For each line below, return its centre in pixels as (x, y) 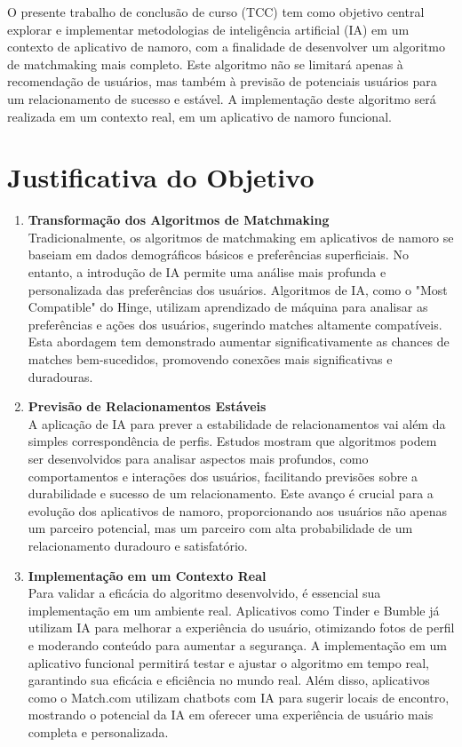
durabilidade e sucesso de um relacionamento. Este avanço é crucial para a (231, 493)
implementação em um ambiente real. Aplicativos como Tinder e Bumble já (234, 610)
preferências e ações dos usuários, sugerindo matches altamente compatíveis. (235, 324)
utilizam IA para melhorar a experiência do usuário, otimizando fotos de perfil (241, 628)
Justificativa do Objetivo (161, 177)
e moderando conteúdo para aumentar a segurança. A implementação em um (237, 644)
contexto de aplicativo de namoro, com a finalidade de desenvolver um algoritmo (226, 47)
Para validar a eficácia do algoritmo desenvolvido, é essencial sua (204, 593)
